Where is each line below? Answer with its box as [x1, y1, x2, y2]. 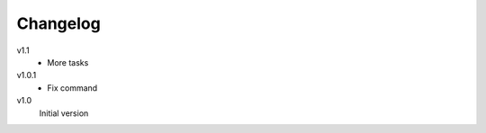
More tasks [47, 57, 89, 67]
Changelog [16, 13, 101, 33]
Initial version [39, 108, 89, 119]
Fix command [47, 82, 98, 93]
